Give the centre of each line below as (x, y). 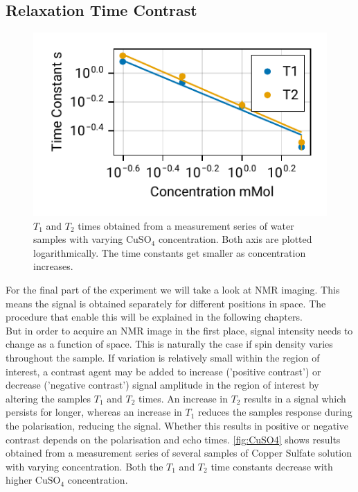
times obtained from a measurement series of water (186, 225)
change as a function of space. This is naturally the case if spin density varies (169, 344)
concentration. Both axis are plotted (235, 239)
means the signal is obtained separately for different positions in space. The (166, 303)
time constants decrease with (272, 466)
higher (19, 480)
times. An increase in (183, 398)
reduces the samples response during (275, 412)
